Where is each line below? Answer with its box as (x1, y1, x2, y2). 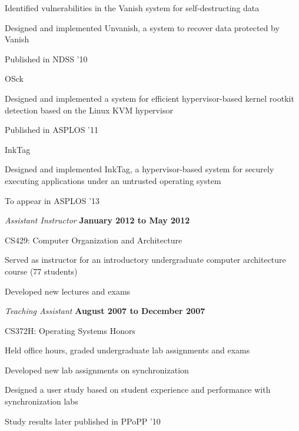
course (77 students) (5, 265, 78, 277)
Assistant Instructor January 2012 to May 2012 (5, 214, 190, 226)
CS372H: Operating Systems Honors (5, 324, 135, 336)
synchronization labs (5, 395, 78, 407)
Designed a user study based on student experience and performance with (5, 383, 271, 396)
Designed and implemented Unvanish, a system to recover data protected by (5, 21, 280, 34)
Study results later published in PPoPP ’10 (5, 415, 161, 427)
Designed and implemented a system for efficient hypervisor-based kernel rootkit (5, 92, 294, 104)
